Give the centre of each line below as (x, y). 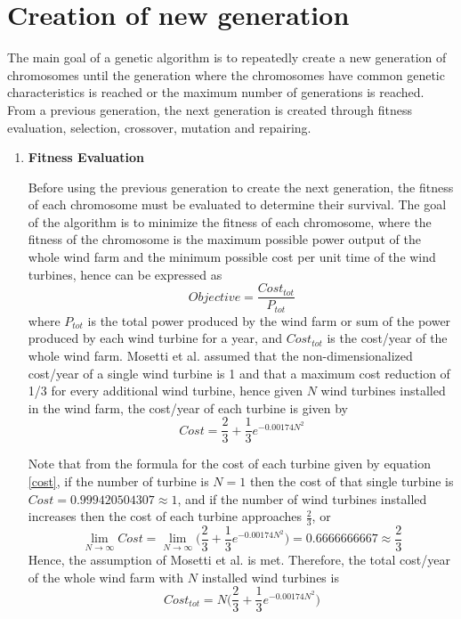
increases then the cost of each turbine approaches (165, 516)
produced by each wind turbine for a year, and (155, 338)
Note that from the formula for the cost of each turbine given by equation (229, 464)
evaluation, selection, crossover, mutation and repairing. (159, 127)
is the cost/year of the (387, 338)
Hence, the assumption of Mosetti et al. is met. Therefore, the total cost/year (239, 560)
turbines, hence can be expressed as (125, 274)
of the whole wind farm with (106, 577)
